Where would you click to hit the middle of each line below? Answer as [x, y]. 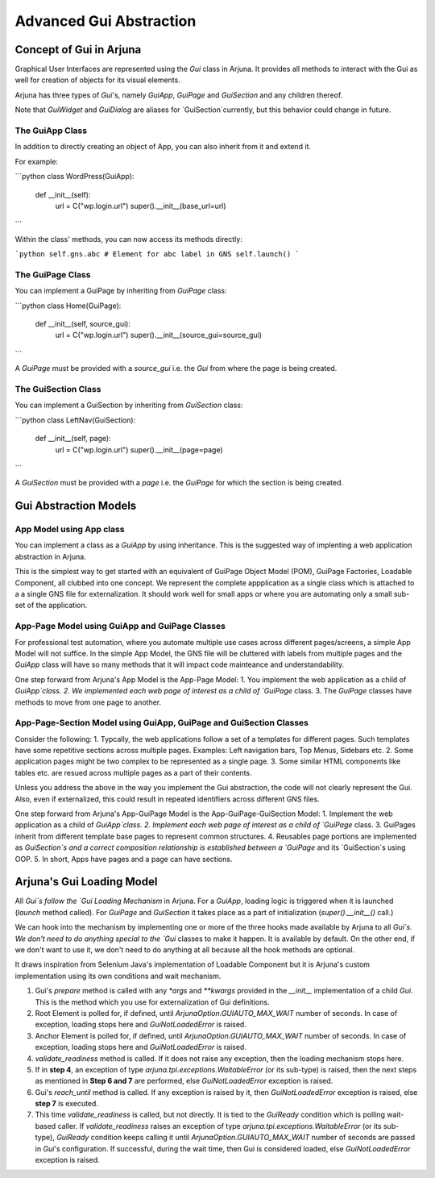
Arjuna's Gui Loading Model [86, 882]
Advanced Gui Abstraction [106, 21]
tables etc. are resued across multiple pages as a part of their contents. [134, 772]
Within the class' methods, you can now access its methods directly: [129, 239]
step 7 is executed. [66, 1104]
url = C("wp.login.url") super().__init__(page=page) [139, 450]
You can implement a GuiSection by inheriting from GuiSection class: [129, 405]
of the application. [57, 606]
